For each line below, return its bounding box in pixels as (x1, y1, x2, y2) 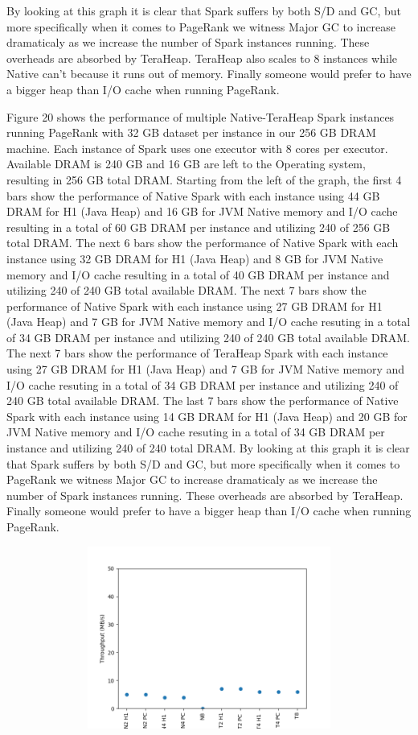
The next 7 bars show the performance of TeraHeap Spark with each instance (6, 345, 388, 361)
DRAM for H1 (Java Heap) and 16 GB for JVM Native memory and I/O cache (6, 203, 398, 220)
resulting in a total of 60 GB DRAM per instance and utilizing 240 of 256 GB (6, 218, 391, 235)
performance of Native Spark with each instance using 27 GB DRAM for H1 (6, 297, 383, 314)
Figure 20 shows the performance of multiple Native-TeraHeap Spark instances (6, 108, 395, 125)
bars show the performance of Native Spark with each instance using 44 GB (6, 187, 380, 204)
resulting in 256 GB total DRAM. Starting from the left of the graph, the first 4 (6, 171, 402, 188)
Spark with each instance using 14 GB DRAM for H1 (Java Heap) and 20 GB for (6, 407, 408, 424)
